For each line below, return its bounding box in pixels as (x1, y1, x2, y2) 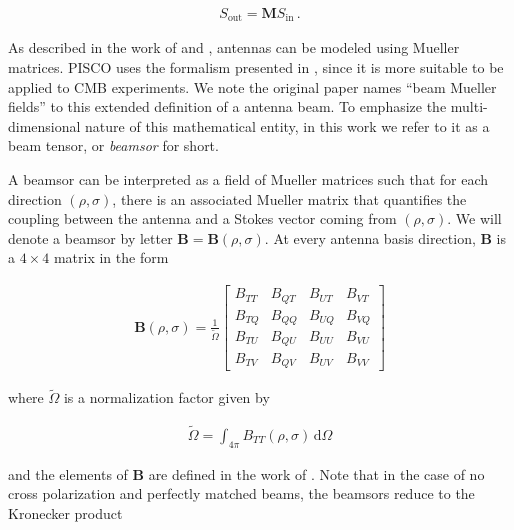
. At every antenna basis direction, (264, 227, 476, 248)
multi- (450, 96, 488, 117)
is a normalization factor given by (63, 387, 270, 408)
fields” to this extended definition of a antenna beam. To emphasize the (8, 96, 447, 117)
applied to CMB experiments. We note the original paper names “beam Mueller (8, 76, 497, 97)
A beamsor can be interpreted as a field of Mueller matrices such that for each (8, 169, 489, 190)
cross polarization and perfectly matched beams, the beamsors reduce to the (8, 483, 475, 504)
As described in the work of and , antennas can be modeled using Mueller (8, 37, 460, 58)
